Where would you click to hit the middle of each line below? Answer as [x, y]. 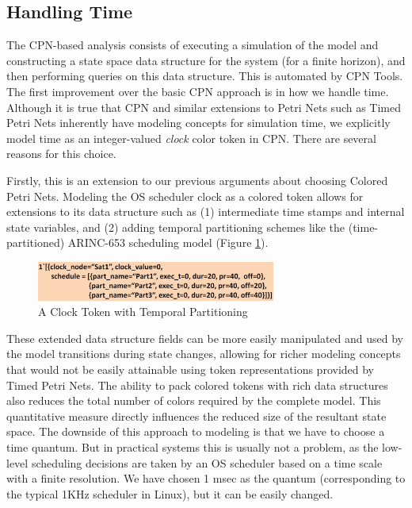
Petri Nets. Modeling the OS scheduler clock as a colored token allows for [185, 196]
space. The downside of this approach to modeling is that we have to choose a [196, 431]
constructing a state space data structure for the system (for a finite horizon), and [206, 60]
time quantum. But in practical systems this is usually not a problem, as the [193, 446]
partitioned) [36, 242]
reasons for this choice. [61, 154]
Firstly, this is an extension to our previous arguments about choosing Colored [197, 180]
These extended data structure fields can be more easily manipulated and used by [205, 338]
